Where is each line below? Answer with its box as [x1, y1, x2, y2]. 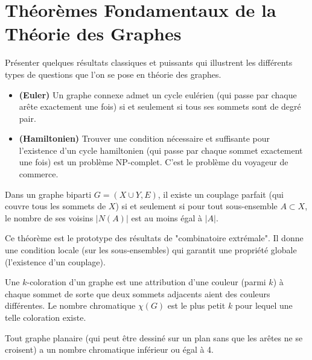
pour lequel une [235, 299, 293, 312]
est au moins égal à [131, 211, 203, 224]
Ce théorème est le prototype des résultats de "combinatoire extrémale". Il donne [5, 232, 304, 244]
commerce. [19, 168, 59, 180]
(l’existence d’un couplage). [5, 255, 106, 268]
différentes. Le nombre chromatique [5, 299, 136, 312]
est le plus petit [167, 299, 226, 312]
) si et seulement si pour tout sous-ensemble [115, 200, 278, 212]
